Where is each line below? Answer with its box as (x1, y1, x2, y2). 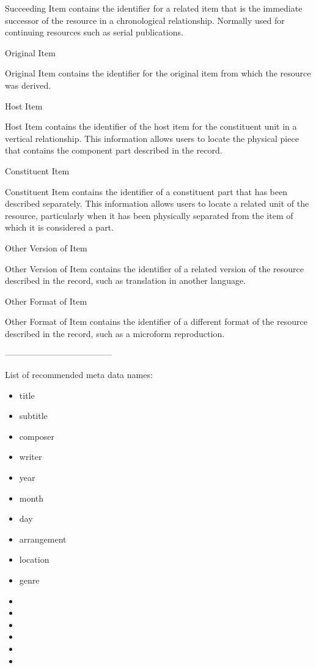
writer (19, 450, 42, 463)
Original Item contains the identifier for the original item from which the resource (5, 67, 311, 80)
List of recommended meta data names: (5, 368, 153, 381)
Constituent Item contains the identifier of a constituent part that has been (5, 185, 287, 198)
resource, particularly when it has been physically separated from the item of (5, 209, 293, 221)
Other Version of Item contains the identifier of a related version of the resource (5, 262, 304, 275)
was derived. (5, 78, 51, 91)
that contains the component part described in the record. (5, 144, 222, 157)
